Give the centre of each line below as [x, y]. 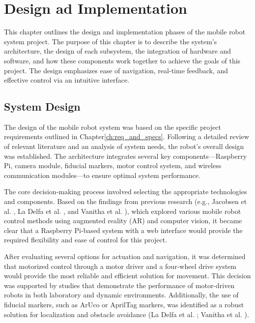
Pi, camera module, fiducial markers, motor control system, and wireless [113, 165]
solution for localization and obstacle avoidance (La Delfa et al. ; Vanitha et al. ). [127, 314]
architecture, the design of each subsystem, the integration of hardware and [118, 51]
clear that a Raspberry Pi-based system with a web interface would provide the [123, 230]
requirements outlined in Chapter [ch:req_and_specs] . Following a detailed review [127, 136]
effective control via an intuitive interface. [67, 80]
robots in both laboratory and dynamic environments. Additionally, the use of [121, 295]
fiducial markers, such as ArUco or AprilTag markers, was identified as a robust [124, 304]
